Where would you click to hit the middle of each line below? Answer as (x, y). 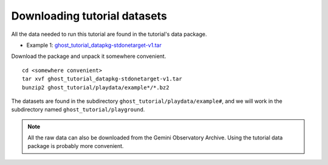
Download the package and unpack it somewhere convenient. (89, 56)
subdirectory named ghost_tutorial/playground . (78, 110)
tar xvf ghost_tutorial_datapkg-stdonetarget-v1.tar (102, 79)
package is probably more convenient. (76, 146)
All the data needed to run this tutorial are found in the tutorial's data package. (109, 34)
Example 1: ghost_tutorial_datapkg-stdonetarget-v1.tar (94, 45)
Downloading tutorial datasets (89, 16)
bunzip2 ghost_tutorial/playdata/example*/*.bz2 (96, 87)
